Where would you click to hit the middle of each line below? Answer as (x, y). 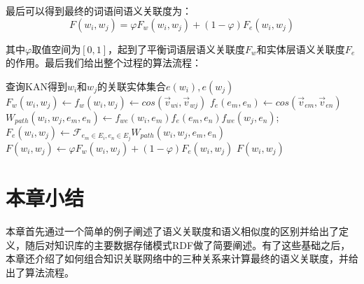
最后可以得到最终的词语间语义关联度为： (99, 10)
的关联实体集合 (131, 86)
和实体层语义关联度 (301, 49)
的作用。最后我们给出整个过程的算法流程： (104, 63)
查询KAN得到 (36, 86)
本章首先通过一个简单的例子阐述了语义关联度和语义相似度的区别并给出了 (172, 231)
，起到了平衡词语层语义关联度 (177, 49)
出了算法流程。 (40, 272)
